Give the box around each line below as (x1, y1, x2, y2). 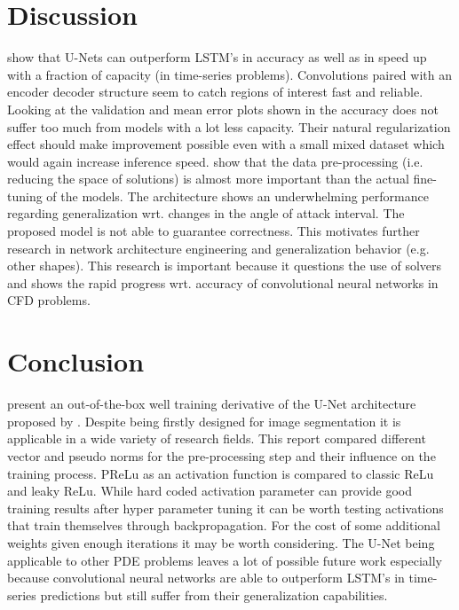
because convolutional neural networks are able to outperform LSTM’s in (7, 568, 405, 587)
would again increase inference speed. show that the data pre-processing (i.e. (7, 152, 423, 170)
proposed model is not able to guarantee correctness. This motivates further (7, 222, 420, 240)
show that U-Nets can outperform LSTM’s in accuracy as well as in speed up (7, 48, 427, 66)
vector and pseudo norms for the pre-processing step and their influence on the (7, 446, 436, 465)
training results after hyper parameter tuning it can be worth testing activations (7, 498, 444, 517)
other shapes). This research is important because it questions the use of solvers (7, 256, 442, 275)
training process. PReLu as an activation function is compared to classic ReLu (7, 464, 434, 482)
